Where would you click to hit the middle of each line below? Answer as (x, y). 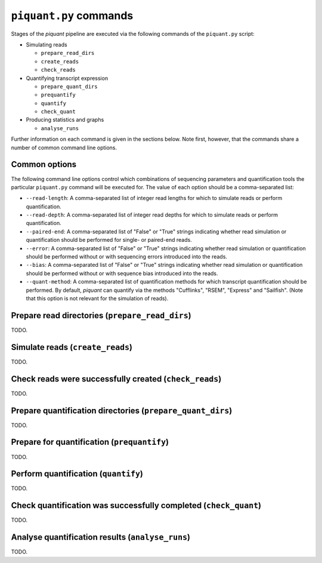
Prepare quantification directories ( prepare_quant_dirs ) (122, 410)
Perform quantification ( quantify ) (77, 474)
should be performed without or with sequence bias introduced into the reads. (122, 273)
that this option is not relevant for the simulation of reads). (97, 298)
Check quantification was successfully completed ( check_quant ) (136, 505)
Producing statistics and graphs (65, 120)
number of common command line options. (64, 147)
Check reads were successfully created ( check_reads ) (116, 379)
